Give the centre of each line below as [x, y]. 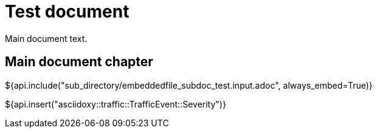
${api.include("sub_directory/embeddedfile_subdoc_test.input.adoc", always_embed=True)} [189, 85]
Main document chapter [79, 62]
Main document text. [46, 38]
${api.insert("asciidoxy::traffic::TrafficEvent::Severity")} [116, 104]
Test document [67, 12]
